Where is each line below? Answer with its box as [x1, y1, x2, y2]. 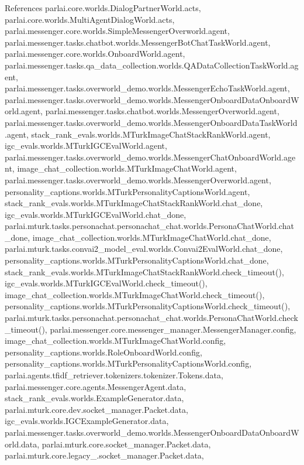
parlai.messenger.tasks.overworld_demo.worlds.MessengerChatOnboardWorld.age [5, 151, 296, 163]
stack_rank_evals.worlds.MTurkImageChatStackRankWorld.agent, [31, 128, 271, 140]
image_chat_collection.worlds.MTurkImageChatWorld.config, [5, 334, 226, 347]
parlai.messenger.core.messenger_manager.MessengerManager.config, [50, 323, 296, 335]
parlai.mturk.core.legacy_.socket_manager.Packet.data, [5, 449, 204, 461]
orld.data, [5, 437, 40, 450]
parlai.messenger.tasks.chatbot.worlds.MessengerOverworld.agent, [45, 105, 279, 117]
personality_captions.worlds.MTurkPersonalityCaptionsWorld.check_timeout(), [5, 300, 291, 312]
